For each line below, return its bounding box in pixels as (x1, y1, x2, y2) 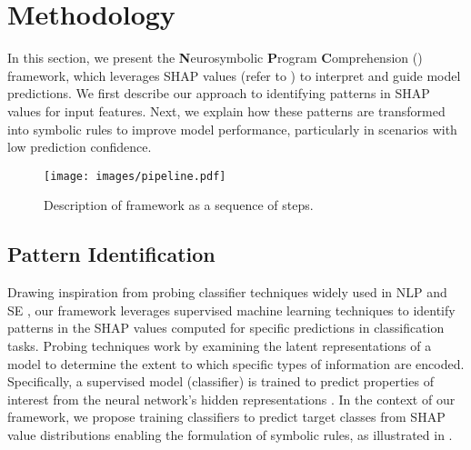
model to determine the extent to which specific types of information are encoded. (7, 354, 465, 373)
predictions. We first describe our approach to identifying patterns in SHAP (7, 84, 430, 103)
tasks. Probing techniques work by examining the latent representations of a (7, 335, 432, 355)
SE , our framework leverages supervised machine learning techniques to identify (7, 300, 456, 319)
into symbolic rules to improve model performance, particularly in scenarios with (7, 119, 457, 138)
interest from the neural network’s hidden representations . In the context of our (7, 389, 456, 408)
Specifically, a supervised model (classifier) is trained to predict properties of (7, 372, 434, 391)
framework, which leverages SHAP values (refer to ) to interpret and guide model (7, 65, 461, 85)
